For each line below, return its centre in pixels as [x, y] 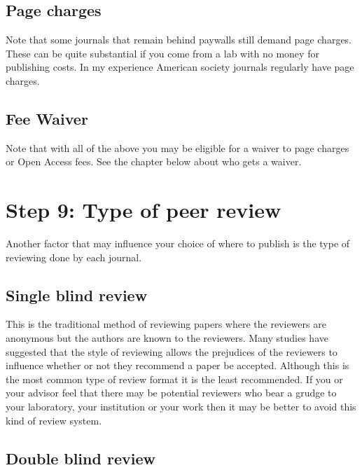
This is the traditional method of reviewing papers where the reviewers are [166, 324]
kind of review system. [54, 420]
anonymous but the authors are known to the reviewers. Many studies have [167, 338]
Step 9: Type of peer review [144, 210]
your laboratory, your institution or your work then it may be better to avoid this [181, 407]
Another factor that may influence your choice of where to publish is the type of [178, 243]
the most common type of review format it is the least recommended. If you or [174, 379]
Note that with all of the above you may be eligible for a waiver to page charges [177, 147]
